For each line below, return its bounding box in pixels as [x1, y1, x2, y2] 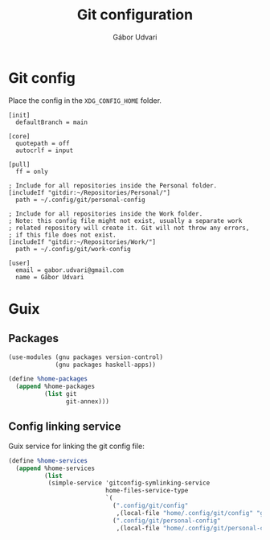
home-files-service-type [105, 487, 189, 495]
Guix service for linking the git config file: [8, 441, 145, 451]
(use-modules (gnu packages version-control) [8, 352, 163, 361]
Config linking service [8, 420, 121, 434]
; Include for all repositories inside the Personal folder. [8, 181, 218, 190]
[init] [8, 111, 31, 119]
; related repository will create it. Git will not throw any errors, [8, 224, 250, 232]
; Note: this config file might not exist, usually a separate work [8, 216, 243, 225]
